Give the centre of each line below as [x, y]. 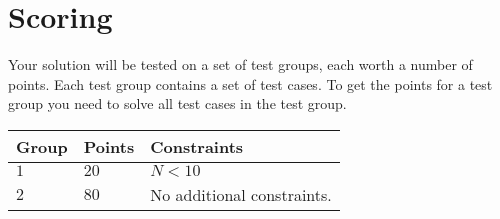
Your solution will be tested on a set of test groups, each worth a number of [240, 64]
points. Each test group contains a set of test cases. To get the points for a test [250, 83]
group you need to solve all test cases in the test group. [177, 103]
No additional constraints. [241, 194]
